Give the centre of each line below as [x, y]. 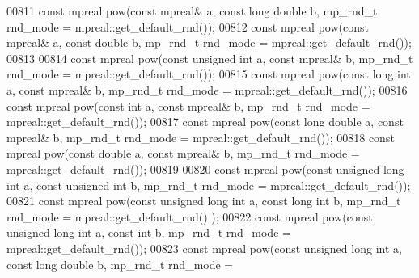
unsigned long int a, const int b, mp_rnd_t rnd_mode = [149, 232]
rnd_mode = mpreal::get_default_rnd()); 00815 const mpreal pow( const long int [209, 74]
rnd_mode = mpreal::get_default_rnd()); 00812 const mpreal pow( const [188, 26]
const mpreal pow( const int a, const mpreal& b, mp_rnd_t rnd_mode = [188, 105]
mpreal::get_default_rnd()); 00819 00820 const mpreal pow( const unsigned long [205, 168]
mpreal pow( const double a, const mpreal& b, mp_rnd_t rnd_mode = [183, 153]
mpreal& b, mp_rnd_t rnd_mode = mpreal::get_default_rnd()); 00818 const [201, 137]
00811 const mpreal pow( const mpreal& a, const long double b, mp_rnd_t [192, 11]
